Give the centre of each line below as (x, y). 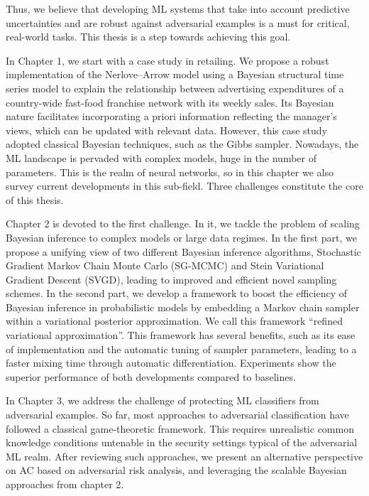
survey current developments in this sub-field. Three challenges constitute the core (184, 186)
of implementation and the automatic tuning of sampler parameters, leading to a (181, 349)
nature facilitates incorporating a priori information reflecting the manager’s (171, 116)
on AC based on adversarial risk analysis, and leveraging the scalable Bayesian (176, 470)
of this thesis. (35, 199)
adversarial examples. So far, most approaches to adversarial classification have (177, 415)
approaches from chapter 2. (65, 484)
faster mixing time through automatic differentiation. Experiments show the (171, 363)
